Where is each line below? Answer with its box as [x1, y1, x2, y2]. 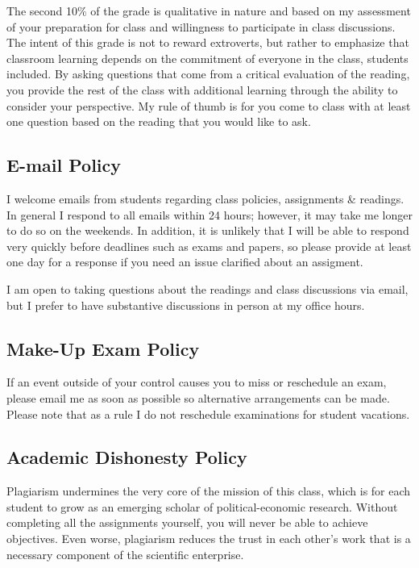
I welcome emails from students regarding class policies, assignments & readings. [6, 190, 404, 207]
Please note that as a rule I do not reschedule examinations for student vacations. [6, 405, 410, 422]
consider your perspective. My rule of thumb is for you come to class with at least [6, 97, 411, 114]
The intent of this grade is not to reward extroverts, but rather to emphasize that [6, 34, 409, 51]
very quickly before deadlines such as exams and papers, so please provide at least [6, 237, 412, 254]
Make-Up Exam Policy [6, 336, 200, 361]
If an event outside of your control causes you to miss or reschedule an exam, [6, 374, 387, 390]
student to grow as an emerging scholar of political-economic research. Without [6, 498, 398, 515]
